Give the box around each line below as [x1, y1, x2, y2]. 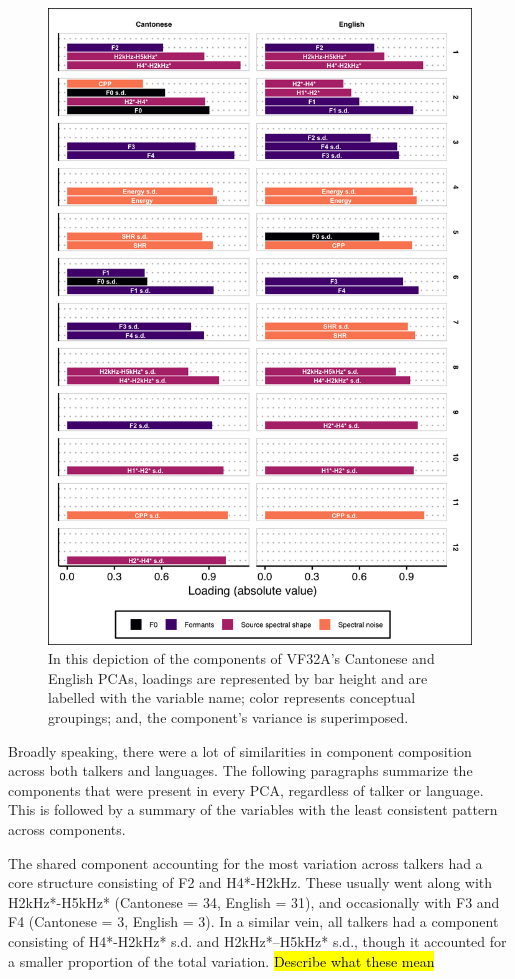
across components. [8, 818, 126, 839]
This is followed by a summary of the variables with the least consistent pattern [8, 799, 498, 820]
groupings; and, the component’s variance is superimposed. [48, 706, 409, 727]
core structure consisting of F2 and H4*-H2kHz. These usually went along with [8, 872, 493, 893]
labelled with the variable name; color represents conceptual [48, 687, 416, 708]
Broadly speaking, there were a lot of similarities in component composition [8, 740, 472, 761]
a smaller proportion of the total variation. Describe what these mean [8, 950, 435, 971]
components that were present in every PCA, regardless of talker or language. [8, 779, 484, 800]
